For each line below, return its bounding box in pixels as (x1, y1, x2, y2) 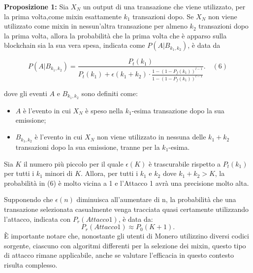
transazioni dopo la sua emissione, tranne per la (15, 141, 160, 152)
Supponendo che (4, 194, 53, 205)
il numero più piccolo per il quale (23, 158, 124, 169)
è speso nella (85, 105, 124, 115)
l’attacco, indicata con (4, 213, 71, 224)
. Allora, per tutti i (81, 168, 138, 178)
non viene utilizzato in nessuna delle (96, 132, 206, 142)
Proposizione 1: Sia (4, 1, 69, 11)
